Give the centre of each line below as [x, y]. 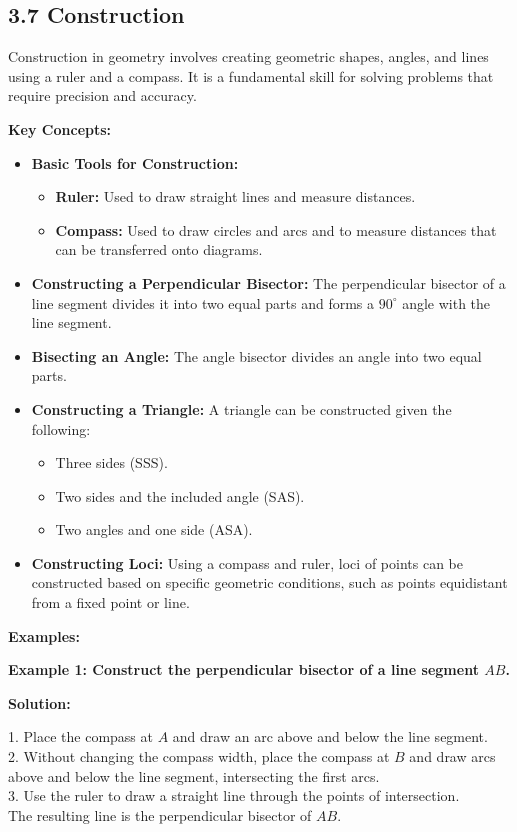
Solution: [39, 702]
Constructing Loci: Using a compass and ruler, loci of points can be [247, 562]
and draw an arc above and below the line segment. [330, 736]
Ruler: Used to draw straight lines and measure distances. [235, 196]
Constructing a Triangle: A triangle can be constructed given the [241, 408]
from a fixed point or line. [110, 602]
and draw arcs [452, 756]
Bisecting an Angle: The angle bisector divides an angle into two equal [256, 355]
